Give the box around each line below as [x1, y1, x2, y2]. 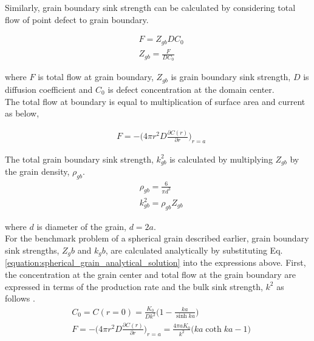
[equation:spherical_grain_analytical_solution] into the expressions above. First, [5, 256, 306, 269]
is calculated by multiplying [169, 152, 273, 165]
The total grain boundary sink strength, [5, 152, 154, 165]
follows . [5, 292, 35, 305]
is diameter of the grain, [36, 220, 126, 232]
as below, [5, 107, 39, 120]
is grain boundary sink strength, [171, 70, 291, 83]
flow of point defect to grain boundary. [5, 13, 149, 25]
